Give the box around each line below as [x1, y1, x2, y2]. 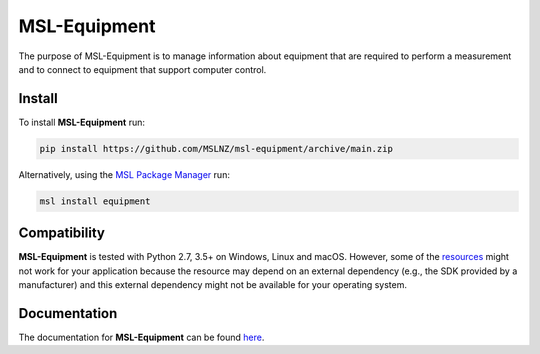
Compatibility [18, 225, 105, 242]
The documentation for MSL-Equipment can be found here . [18, 331, 265, 343]
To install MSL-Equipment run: [18, 116, 145, 128]
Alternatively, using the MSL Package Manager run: [18, 168, 230, 180]
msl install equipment [39, 195, 151, 207]
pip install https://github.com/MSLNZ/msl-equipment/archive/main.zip [39, 143, 394, 154]
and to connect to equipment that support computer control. [18, 63, 267, 75]
